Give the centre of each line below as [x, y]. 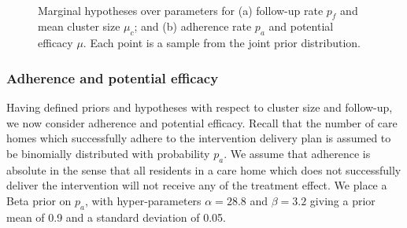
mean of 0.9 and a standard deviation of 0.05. [116, 217]
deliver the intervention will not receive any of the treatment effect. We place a [197, 185]
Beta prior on [39, 200]
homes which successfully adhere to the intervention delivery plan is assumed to [199, 138]
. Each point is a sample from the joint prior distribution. [222, 43]
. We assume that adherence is [297, 153]
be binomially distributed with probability [108, 153]
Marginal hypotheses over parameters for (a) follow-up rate [181, 10]
